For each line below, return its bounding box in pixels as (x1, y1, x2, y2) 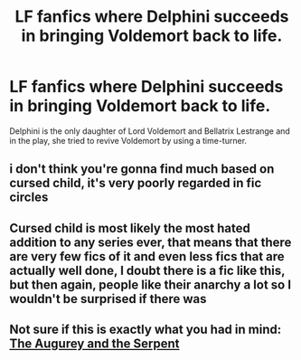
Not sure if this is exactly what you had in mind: (9, 322, 282, 337)
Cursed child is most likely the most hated (9, 220, 250, 236)
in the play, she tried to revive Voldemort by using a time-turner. (9, 135, 247, 146)
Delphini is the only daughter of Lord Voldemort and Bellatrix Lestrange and (9, 125, 291, 137)
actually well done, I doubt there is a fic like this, (9, 262, 286, 278)
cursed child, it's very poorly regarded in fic (9, 175, 262, 191)
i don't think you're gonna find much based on (9, 161, 275, 177)
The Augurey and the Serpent (9, 336, 180, 352)
